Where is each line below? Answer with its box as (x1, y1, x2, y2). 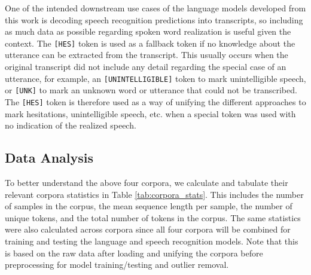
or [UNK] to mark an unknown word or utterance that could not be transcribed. (5, 84, 297, 96)
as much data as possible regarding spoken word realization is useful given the (5, 25, 291, 38)
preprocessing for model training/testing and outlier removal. (5, 258, 229, 271)
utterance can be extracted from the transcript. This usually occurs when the (5, 48, 288, 61)
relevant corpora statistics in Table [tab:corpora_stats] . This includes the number (5, 188, 304, 200)
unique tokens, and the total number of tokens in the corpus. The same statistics (5, 211, 301, 224)
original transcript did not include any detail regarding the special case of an (5, 60, 286, 73)
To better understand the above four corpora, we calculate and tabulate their (5, 176, 288, 188)
